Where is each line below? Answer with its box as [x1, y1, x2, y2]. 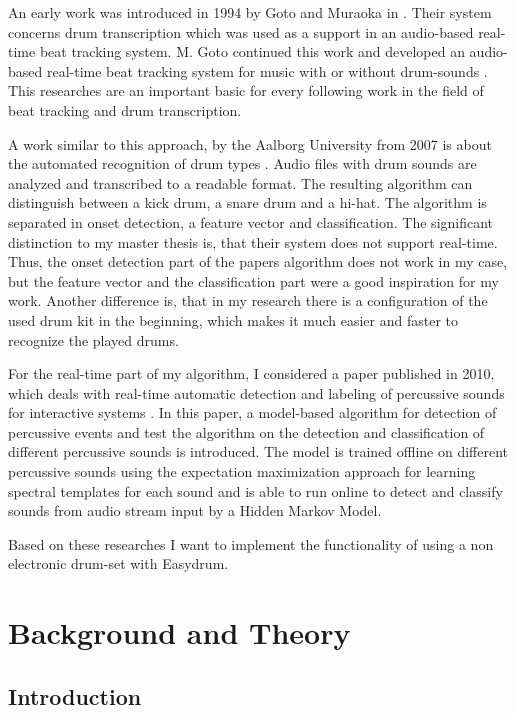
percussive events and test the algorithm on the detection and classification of [8, 421, 485, 442]
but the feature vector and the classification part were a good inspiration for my [8, 270, 499, 291]
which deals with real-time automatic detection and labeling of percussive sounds [8, 382, 505, 403]
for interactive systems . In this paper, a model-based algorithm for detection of [8, 402, 497, 423]
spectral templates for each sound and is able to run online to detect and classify [8, 480, 503, 501]
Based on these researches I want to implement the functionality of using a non [8, 533, 494, 554]
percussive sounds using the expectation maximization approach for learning [8, 461, 476, 482]
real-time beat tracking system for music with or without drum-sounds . [46, 60, 488, 81]
